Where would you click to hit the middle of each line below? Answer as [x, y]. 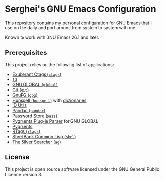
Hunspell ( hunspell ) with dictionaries [49, 100]
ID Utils [19, 105]
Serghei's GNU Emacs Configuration [81, 9]
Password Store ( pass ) [35, 116]
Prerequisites [26, 53]
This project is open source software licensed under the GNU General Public [82, 169]
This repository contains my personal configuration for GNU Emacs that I [78, 23]
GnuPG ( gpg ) [25, 95]
